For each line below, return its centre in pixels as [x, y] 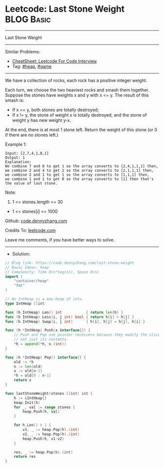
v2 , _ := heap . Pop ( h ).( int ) [51, 434]
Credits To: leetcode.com [31, 230]
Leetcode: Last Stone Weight [65, 9]
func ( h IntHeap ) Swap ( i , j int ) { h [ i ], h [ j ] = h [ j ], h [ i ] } [75, 322]
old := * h [24, 362]
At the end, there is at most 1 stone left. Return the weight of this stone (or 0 [81, 129]
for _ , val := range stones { [45, 407]
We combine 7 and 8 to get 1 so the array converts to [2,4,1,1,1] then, [82, 166]
